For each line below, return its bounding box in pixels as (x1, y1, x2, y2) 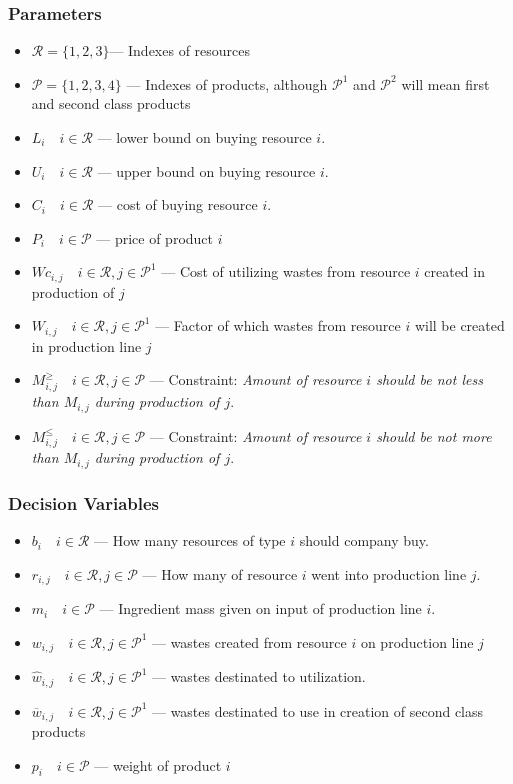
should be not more (376, 425, 492, 446)
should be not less (376, 369, 483, 390)
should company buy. (299, 530, 429, 551)
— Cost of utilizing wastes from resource (161, 261, 411, 282)
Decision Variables (8, 490, 160, 515)
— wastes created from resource (151, 631, 347, 652)
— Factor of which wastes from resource (155, 315, 401, 336)
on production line (360, 631, 474, 652)
